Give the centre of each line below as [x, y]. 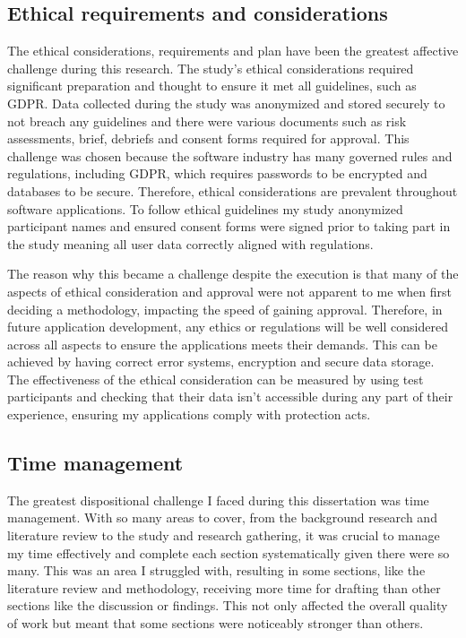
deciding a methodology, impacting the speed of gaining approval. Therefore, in [225, 309]
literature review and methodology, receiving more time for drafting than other [224, 587]
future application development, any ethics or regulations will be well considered [228, 327]
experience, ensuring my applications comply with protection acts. [189, 414]
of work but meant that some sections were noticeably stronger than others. [216, 623]
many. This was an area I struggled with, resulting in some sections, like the [216, 570]
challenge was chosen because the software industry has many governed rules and [230, 155]
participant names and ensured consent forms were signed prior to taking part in [229, 226]
